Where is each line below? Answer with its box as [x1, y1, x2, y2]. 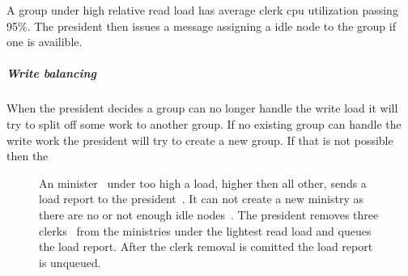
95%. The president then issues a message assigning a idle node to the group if [6, 17, 396, 34]
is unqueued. [39, 253, 101, 270]
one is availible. [6, 33, 83, 50]
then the [6, 147, 49, 164]
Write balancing [6, 65, 97, 82]
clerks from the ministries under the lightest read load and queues [39, 222, 372, 239]
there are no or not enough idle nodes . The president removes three [39, 206, 379, 223]
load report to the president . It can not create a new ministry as [39, 190, 363, 207]
